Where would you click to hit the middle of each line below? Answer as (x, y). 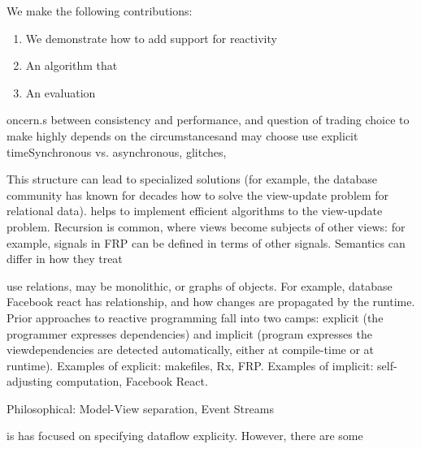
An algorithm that (72, 65)
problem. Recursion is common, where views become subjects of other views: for (206, 226)
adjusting (30, 381)
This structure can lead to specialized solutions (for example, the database (192, 179)
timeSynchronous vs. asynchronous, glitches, (117, 151)
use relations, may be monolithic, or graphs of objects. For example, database (200, 285)
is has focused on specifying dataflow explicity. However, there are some (185, 436)
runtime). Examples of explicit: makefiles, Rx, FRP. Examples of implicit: (190, 365)
